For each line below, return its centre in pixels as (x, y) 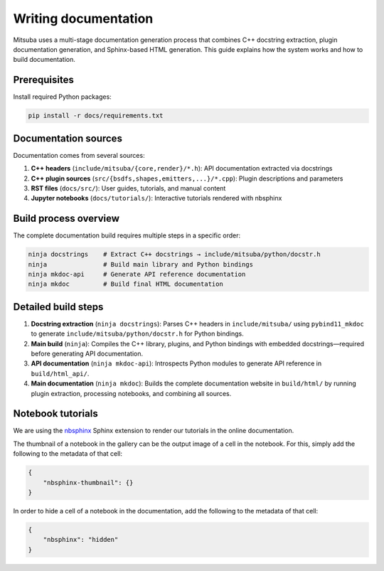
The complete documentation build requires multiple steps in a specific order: (127, 235)
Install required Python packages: (62, 97)
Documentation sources (68, 138)
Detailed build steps (58, 307)
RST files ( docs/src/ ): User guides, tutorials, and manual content (128, 188)
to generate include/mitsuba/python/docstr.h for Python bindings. (138, 333)
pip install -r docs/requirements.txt (96, 116)
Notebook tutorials (56, 413)
